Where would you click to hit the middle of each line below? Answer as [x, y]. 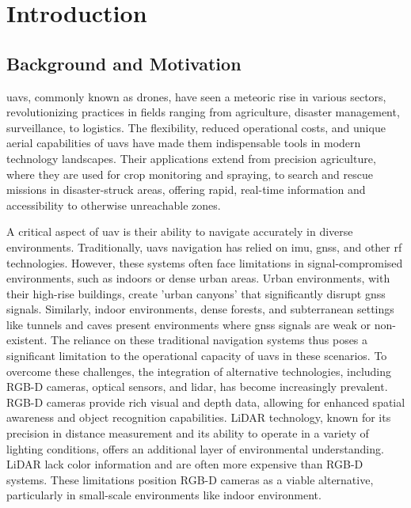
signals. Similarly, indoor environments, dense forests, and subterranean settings [200, 309]
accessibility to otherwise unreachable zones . [114, 205]
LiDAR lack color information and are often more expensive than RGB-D [185, 464]
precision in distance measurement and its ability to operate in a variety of [188, 433]
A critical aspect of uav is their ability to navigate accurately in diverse [180, 231]
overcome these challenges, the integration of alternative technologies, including [199, 371]
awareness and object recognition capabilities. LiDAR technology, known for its [199, 417]
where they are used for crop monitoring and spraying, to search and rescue [190, 174]
